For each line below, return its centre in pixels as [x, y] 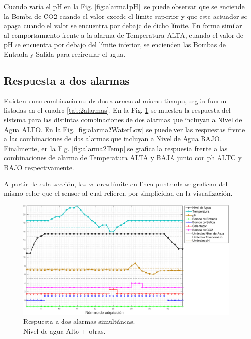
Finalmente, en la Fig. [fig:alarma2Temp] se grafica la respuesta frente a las [116, 148]
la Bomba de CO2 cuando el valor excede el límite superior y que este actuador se [125, 16]
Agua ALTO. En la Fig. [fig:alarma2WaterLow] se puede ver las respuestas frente [125, 129]
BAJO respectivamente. [39, 167]
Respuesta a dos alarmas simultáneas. [79, 321]
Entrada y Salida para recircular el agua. [65, 54]
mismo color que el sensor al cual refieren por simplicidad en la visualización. [118, 193]
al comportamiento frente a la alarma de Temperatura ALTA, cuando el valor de [124, 35]
